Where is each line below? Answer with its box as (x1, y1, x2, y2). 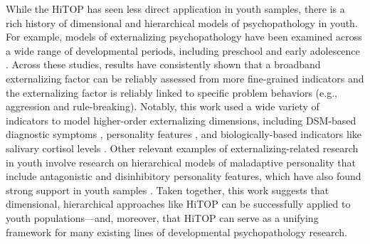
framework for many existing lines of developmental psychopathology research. (6, 224, 348, 239)
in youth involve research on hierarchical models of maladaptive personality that (6, 154, 356, 169)
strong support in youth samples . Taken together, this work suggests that (6, 182, 329, 197)
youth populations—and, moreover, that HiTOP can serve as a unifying (6, 210, 319, 225)
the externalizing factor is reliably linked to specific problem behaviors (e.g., (6, 85, 337, 100)
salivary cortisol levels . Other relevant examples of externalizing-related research (6, 140, 359, 155)
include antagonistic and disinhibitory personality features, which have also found (6, 169, 361, 184)
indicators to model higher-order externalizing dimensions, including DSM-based (6, 112, 356, 127)
